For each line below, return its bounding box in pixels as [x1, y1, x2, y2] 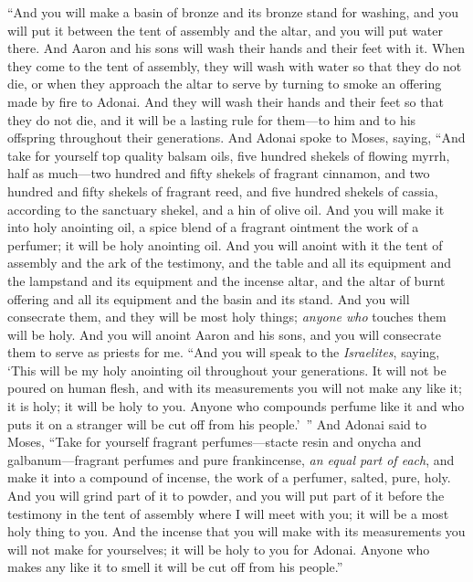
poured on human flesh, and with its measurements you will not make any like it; [7, 378, 462, 397]
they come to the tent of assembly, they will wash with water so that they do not [7, 56, 462, 75]
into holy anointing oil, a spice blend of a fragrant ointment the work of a [7, 217, 419, 237]
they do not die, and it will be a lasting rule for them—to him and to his [7, 110, 416, 129]
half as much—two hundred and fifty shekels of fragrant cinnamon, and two [7, 164, 430, 183]
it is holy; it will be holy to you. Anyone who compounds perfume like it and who [7, 397, 465, 416]
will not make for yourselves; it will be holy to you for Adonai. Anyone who [7, 539, 430, 558]
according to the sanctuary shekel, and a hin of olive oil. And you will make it [7, 199, 445, 218]
